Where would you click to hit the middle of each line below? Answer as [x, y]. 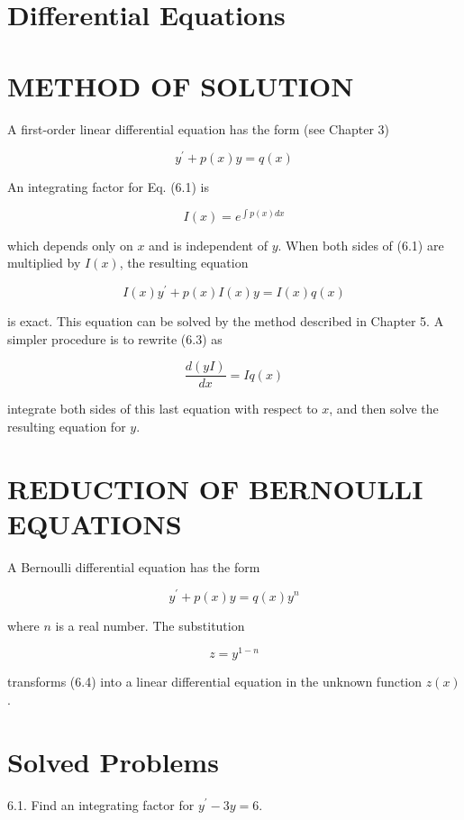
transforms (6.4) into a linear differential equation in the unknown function [215, 682]
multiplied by [44, 263]
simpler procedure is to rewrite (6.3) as [115, 338]
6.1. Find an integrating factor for [101, 804]
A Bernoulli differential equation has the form [134, 566]
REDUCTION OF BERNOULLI [215, 488]
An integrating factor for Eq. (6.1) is [109, 187]
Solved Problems [113, 761]
